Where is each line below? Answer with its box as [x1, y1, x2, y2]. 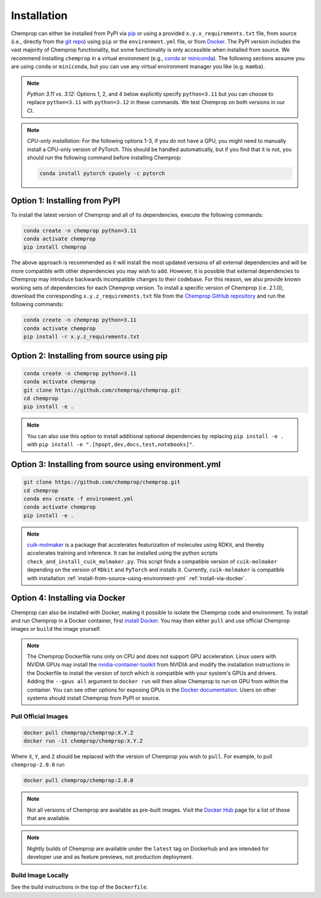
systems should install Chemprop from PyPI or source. [27, 694, 160, 702]
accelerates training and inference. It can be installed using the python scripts [27, 549, 218, 556]
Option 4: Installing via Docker [11, 593, 126, 603]
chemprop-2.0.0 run [11, 761, 65, 768]
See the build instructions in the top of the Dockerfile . [11, 884, 149, 891]
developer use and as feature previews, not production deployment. [27, 853, 193, 861]
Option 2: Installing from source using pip [11, 351, 168, 361]
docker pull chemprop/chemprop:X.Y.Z [23, 729, 134, 736]
